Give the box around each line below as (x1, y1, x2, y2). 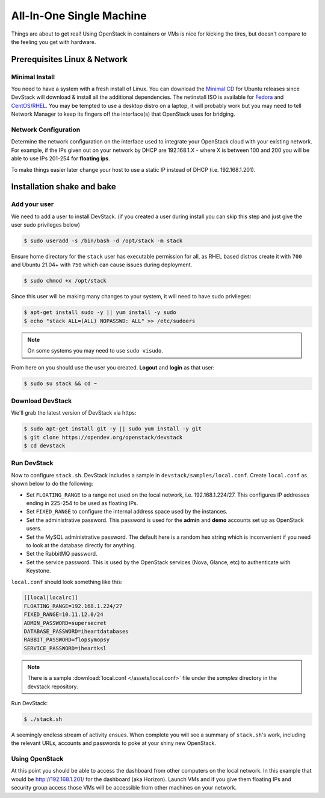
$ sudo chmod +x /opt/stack (23, 277, 107, 284)
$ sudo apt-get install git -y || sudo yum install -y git (23, 426, 202, 432)
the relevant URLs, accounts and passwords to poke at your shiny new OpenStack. (11, 740, 217, 747)
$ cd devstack (23, 442, 66, 449)
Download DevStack (11, 397, 72, 405)
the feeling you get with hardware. (11, 38, 96, 45)
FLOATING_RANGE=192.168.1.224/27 (23, 603, 123, 609)
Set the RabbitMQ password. (26, 550, 97, 558)
